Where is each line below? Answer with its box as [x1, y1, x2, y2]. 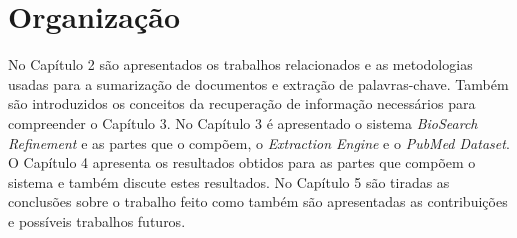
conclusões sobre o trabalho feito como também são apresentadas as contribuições [8, 191, 508, 212]
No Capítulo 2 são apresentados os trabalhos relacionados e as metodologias [8, 54, 473, 75]
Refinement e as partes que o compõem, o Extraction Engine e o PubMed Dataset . [8, 132, 510, 153]
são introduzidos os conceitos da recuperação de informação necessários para [8, 93, 476, 114]
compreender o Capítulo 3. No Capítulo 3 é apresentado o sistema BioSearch [8, 112, 478, 133]
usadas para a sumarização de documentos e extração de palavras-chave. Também [8, 73, 509, 94]
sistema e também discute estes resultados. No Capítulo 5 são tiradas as [8, 171, 450, 192]
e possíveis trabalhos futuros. [8, 210, 186, 231]
